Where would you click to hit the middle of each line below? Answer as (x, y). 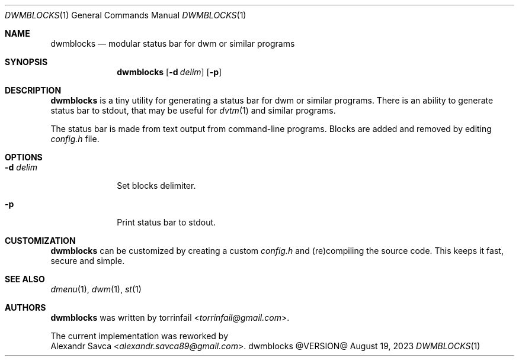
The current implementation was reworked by (140, 336)
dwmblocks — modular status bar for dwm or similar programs (173, 43)
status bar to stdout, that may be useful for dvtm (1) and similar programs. (193, 110)
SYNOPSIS (26, 62)
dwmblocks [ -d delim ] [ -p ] (169, 72)
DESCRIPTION (33, 90)
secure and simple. (88, 261)
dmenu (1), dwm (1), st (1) (96, 289)
